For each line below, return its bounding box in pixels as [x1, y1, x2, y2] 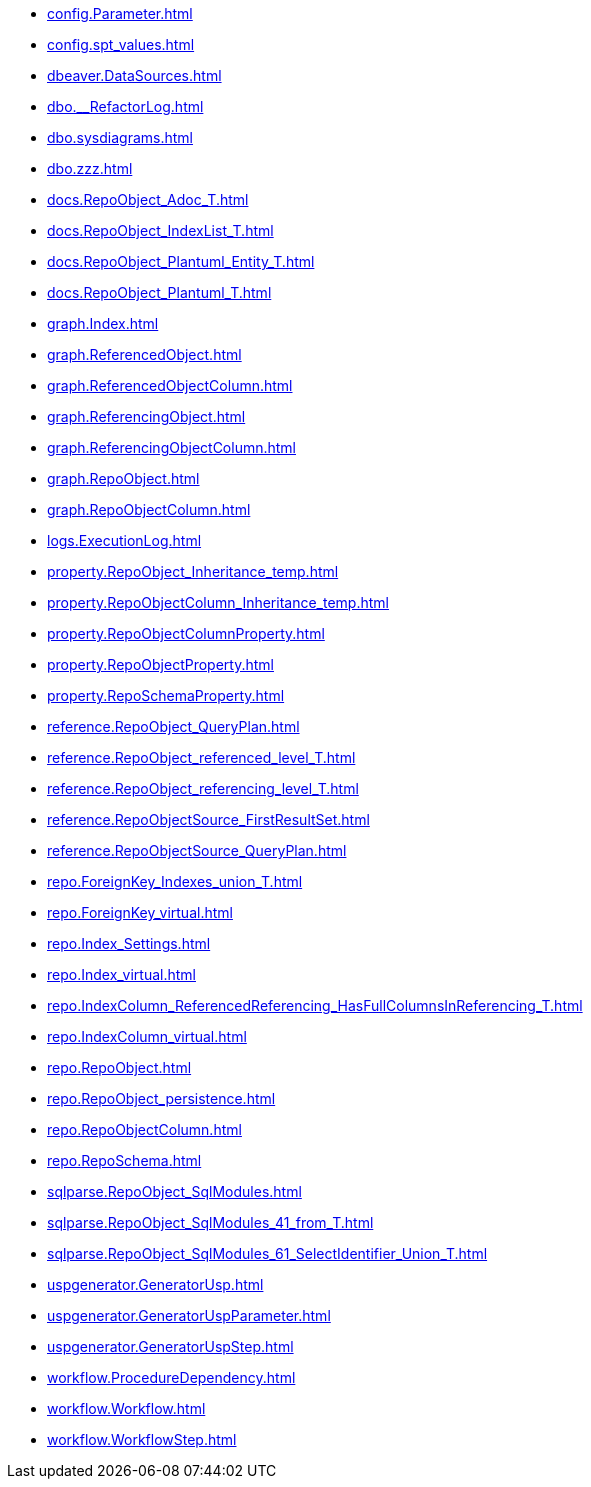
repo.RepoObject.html [47, 1059, 192, 1076]
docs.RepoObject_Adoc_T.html [47, 191, 249, 208]
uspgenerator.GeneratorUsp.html [47, 1276, 264, 1293]
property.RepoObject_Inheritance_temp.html [47, 563, 339, 580]
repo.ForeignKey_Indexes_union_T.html [47, 873, 303, 890]
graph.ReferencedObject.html [47, 346, 242, 363]
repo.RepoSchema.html [47, 1152, 202, 1169]
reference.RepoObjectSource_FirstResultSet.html [47, 811, 370, 828]
